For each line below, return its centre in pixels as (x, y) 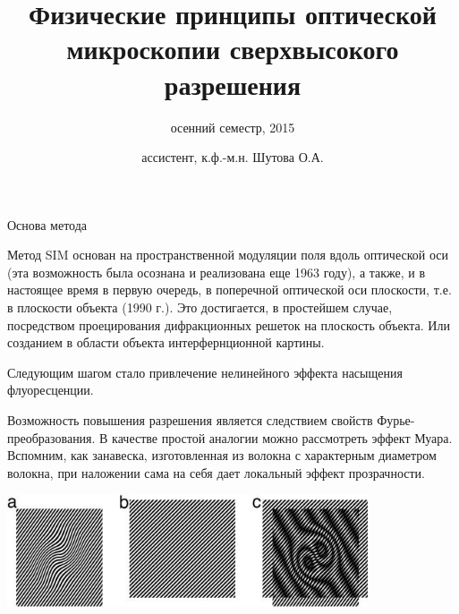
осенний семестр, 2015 (233, 127)
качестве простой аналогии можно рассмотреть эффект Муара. (282, 437)
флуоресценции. (51, 390)
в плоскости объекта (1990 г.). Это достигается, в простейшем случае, (200, 307)
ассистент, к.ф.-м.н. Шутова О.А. (233, 157)
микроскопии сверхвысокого (233, 49)
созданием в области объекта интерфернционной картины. (166, 342)
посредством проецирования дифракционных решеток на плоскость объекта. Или (229, 324)
